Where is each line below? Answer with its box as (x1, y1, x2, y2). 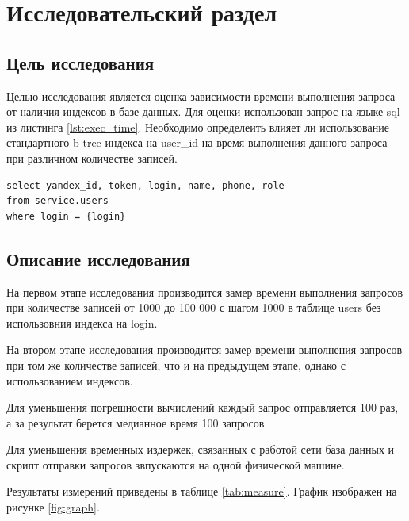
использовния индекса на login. (6, 314, 158, 331)
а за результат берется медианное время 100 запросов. (6, 414, 268, 431)
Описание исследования (6, 246, 190, 270)
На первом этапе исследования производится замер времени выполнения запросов (6, 283, 403, 300)
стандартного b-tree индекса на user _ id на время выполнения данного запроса (6, 134, 388, 151)
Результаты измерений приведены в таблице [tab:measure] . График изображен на (6, 483, 397, 500)
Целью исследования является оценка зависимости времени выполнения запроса (6, 87, 396, 104)
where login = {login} (6, 210, 126, 222)
